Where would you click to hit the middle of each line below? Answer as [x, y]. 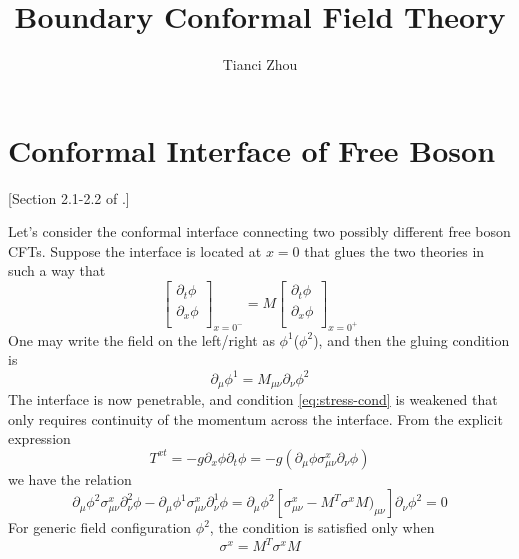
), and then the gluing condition [411, 339]
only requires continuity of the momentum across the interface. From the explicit [255, 418]
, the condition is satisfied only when [322, 527]
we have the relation [70, 478]
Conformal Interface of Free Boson [252, 149]
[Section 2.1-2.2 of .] [69, 197]
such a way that [57, 270]
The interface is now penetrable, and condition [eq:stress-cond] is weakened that [253, 398]
